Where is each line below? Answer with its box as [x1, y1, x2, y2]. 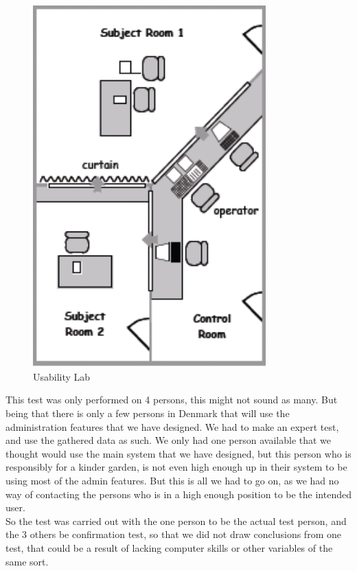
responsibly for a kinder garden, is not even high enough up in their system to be [5, 460, 347, 474]
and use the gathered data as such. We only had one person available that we [5, 433, 332, 447]
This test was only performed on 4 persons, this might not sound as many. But [5, 392, 338, 407]
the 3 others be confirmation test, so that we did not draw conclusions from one [5, 527, 341, 541]
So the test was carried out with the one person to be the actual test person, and [5, 513, 347, 528]
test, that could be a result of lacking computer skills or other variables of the [5, 540, 333, 555]
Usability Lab [33, 369, 91, 383]
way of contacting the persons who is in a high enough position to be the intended [5, 486, 352, 501]
